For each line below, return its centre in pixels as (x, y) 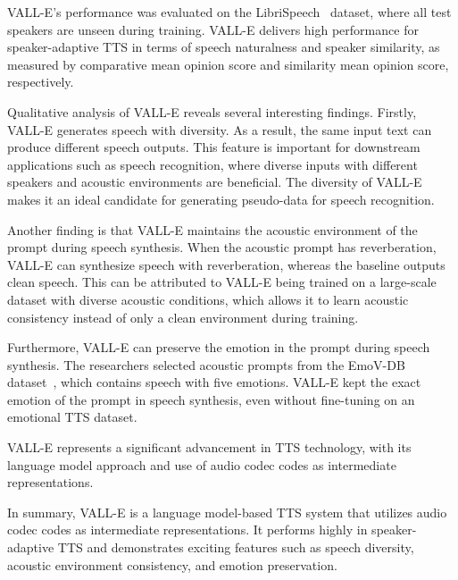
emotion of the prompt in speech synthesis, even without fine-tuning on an (211, 399)
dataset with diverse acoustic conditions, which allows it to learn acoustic (208, 299)
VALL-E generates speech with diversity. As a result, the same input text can (220, 129)
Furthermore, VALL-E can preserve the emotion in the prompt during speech (219, 347)
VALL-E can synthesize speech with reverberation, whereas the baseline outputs (226, 264)
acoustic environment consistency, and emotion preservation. (172, 564)
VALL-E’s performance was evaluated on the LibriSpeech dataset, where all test (229, 12)
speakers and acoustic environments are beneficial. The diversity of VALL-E (215, 182)
